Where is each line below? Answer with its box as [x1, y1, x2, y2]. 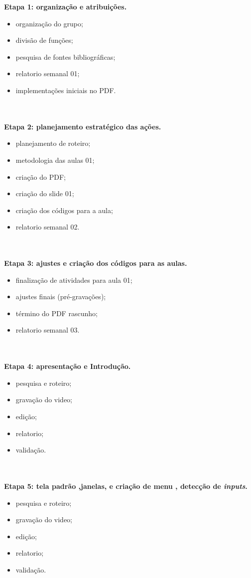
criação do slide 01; [15, 188, 74, 199]
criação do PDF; [15, 171, 66, 182]
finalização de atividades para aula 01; [15, 274, 132, 285]
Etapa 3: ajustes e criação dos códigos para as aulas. [4, 258, 187, 268]
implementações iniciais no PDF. [15, 85, 116, 95]
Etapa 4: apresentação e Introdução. [4, 361, 131, 371]
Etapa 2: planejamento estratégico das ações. [4, 121, 161, 131]
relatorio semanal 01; [15, 68, 80, 79]
